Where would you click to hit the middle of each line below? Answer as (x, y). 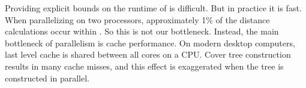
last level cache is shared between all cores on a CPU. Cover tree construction (148, 54)
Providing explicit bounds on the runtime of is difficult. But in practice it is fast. (153, 8)
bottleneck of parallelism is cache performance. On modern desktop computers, (150, 43)
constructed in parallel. (47, 78)
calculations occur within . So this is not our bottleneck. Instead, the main (142, 31)
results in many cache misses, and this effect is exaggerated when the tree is (144, 66)
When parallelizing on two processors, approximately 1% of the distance (137, 19)
